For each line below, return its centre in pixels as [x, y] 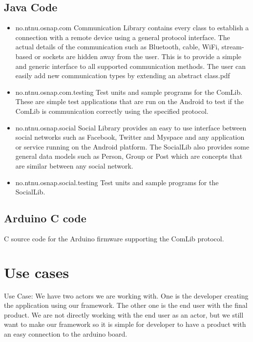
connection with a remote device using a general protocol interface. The [123, 37]
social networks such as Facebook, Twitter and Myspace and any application [130, 137]
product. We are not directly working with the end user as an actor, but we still [124, 314]
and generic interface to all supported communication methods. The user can [131, 66]
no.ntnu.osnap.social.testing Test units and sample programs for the [117, 182]
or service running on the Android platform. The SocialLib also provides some [132, 146]
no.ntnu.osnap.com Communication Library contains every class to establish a [132, 28]
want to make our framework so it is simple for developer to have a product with [125, 324]
